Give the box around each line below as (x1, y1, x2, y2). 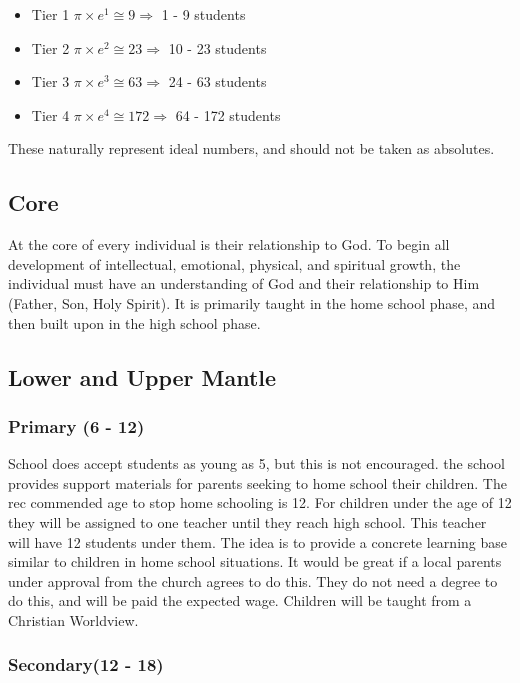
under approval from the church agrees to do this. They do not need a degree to (8, 570, 498, 591)
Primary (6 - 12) (8, 413, 145, 438)
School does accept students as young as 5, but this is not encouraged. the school (8, 453, 505, 474)
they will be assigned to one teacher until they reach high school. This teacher (8, 511, 487, 532)
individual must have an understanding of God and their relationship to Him (8, 273, 480, 294)
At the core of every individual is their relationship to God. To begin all (8, 234, 450, 255)
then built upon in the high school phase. (8, 312, 261, 333)
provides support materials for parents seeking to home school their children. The (8, 472, 507, 493)
